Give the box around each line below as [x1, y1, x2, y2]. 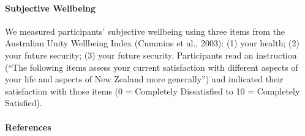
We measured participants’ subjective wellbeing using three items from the [5, 24, 285, 37]
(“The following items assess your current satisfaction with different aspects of [5, 60, 298, 73]
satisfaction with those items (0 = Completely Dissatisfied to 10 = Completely [5, 84, 300, 97]
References [5, 120, 51, 133]
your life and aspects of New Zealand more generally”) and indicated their [5, 73, 284, 85]
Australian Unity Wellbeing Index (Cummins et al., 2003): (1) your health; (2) [5, 37, 299, 49]
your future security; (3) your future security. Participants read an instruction [5, 48, 297, 61]
